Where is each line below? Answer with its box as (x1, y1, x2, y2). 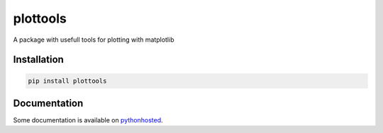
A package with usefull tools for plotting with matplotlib (13, 35, 174, 44)
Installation (13, 54, 64, 66)
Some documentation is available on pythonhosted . (13, 116, 163, 125)
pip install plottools (28, 76, 107, 85)
